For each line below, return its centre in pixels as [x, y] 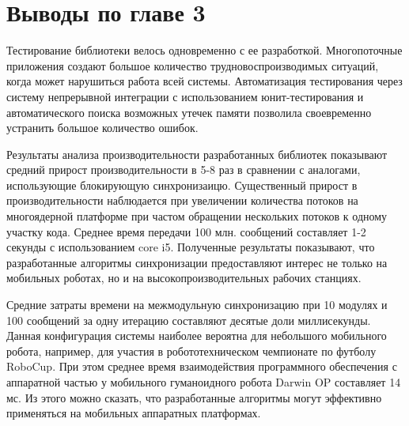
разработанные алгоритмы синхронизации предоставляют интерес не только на [197, 262]
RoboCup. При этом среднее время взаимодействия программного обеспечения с [202, 366]
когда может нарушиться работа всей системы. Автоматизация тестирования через [204, 81]
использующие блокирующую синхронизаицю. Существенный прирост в [182, 185]
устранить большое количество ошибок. [102, 128]
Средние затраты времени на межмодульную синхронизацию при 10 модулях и [197, 305]
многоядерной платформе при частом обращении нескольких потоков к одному [197, 216]
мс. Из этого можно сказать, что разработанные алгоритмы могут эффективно [194, 397]
